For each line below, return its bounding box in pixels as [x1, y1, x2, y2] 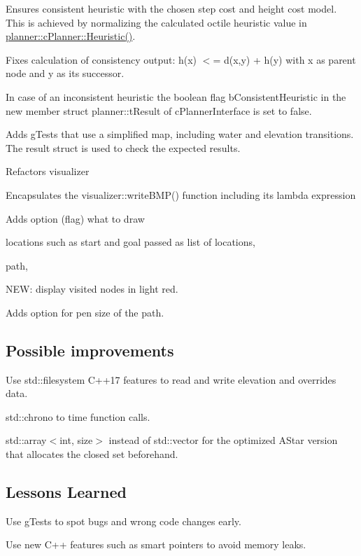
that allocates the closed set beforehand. [6, 447, 178, 461]
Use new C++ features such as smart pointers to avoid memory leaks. [6, 537, 306, 552]
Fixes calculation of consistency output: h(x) [6, 52, 197, 67]
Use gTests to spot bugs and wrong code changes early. [6, 513, 241, 528]
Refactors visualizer [6, 164, 90, 179]
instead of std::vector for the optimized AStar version [108, 433, 338, 447]
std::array [6, 433, 47, 447]
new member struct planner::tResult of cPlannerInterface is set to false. [6, 103, 312, 118]
